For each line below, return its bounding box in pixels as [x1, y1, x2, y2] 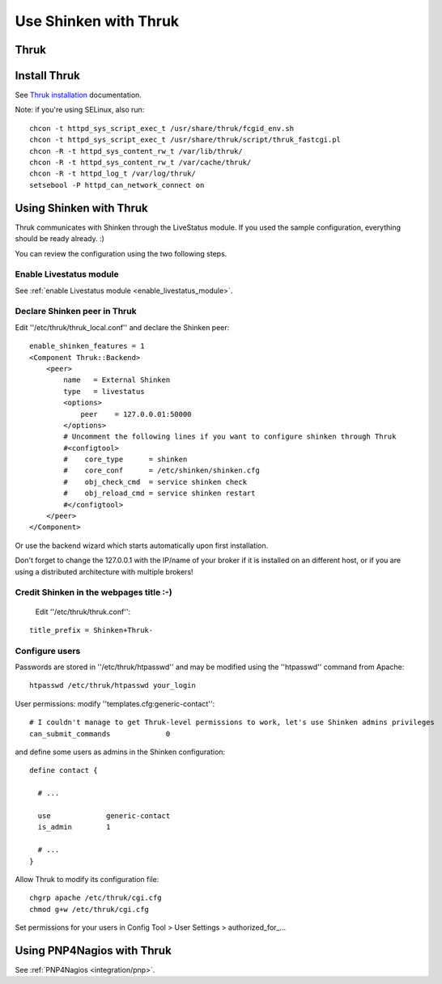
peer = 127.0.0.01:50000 [80, 409, 192, 418]
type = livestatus [63, 387, 145, 396]
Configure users [15, 645, 81, 656]
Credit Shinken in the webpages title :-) [15, 587, 173, 598]
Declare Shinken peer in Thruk [15, 306, 137, 317]
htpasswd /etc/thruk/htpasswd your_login [29, 681, 196, 690]
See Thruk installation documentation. [15, 90, 142, 100]
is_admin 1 [37, 822, 111, 832]
